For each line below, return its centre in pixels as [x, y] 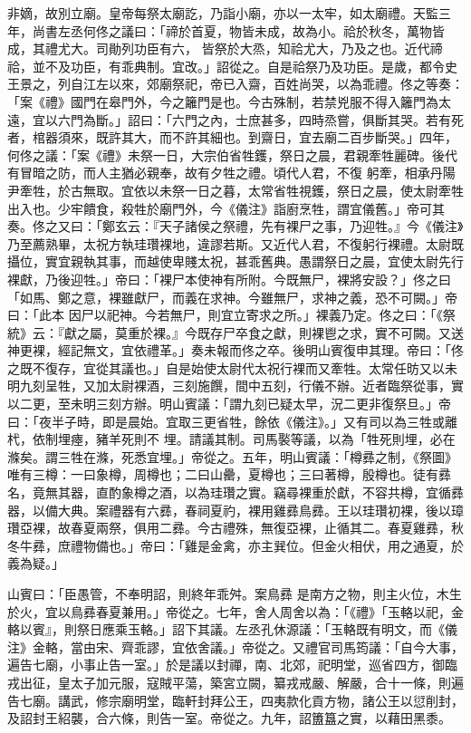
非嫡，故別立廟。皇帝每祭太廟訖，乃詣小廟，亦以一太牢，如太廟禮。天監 [223, 13]
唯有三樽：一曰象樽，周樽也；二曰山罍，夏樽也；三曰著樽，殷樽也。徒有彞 [229, 474]
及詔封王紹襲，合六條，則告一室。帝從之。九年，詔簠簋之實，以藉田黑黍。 [229, 718]
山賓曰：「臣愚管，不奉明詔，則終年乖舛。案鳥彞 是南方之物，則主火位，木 [228, 593]
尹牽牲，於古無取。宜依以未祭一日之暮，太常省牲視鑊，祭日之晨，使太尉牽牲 [235, 190]
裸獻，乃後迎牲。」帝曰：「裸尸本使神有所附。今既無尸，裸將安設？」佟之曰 [229, 279]
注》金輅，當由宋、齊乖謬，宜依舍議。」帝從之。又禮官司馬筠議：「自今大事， [235, 646]
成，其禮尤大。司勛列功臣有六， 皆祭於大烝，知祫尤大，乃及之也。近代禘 [225, 48]
